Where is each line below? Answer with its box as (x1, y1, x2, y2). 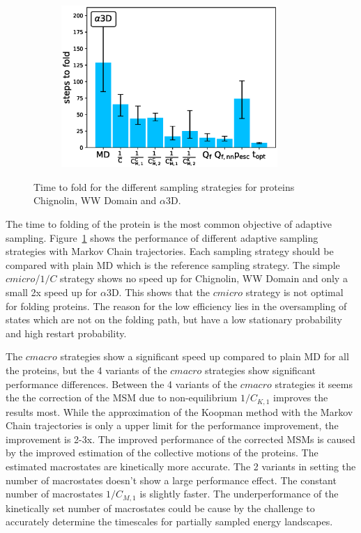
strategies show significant (204, 362, 316, 377)
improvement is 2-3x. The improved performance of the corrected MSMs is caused (6, 431, 355, 446)
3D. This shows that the (106, 284, 210, 299)
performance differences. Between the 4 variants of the (6, 376, 238, 391)
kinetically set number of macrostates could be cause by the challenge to (6, 500, 315, 515)
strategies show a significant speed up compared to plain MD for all (60, 349, 349, 364)
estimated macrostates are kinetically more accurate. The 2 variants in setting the (6, 458, 356, 473)
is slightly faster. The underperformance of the (139, 486, 339, 501)
